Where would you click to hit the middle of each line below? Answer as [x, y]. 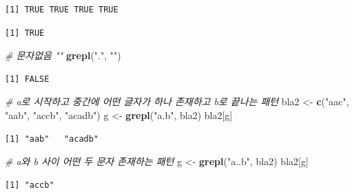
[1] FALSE [27, 79]
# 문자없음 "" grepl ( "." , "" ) [63, 55]
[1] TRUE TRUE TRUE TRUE [62, 10]
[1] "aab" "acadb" [52, 139]
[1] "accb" [30, 185]
